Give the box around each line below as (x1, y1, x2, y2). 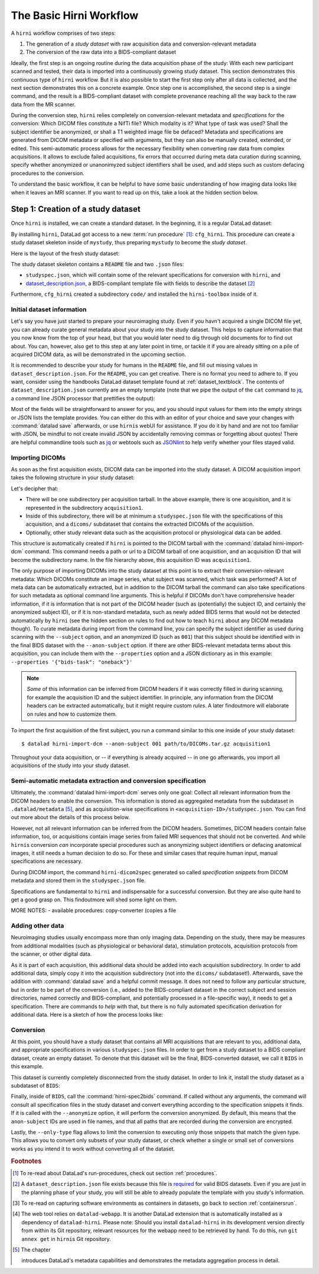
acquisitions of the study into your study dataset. (11, 762, 130, 769)
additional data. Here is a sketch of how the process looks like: (11, 1011, 164, 1018)
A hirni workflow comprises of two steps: (11, 30, 116, 37)
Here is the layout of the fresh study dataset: (11, 250, 120, 257)
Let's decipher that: (11, 485, 58, 492)
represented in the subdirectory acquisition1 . (25, 504, 144, 511)
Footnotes (11, 1157, 42, 1165)
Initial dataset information (11, 305, 87, 313)
